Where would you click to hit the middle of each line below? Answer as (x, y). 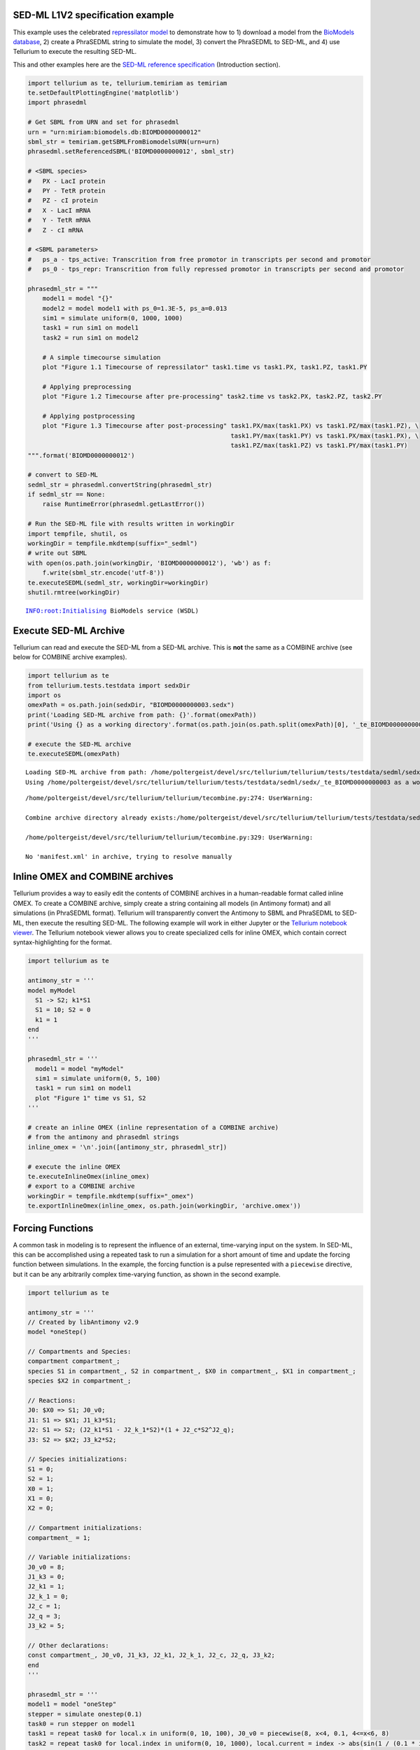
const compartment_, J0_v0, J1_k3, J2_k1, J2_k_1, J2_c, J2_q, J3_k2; (152, 1655)
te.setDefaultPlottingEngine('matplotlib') (104, 93)
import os (44, 695)
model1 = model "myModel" (79, 1069)
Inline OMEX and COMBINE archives (93, 877)
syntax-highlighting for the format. (62, 942)
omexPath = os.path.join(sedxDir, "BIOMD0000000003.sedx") (131, 705)
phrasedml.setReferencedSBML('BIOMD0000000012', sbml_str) (131, 152)
